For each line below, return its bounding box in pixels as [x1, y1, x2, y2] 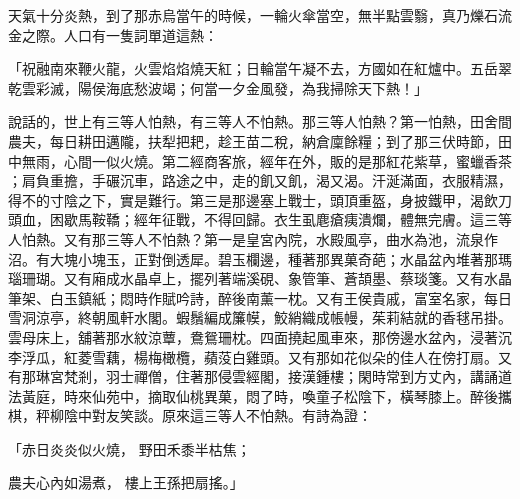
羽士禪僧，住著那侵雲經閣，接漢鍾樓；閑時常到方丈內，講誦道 [105, 366, 512, 387]
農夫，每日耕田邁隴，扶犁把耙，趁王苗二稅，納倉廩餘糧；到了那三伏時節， [8, 130, 498, 151]
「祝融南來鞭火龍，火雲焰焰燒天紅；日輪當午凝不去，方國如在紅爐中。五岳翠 [8, 58, 512, 79]
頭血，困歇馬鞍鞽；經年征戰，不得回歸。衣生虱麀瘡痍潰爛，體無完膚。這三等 [8, 209, 512, 230]
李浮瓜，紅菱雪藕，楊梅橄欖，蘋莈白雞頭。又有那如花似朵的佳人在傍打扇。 [8, 346, 498, 367]
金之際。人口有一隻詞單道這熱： [8, 24, 218, 45]
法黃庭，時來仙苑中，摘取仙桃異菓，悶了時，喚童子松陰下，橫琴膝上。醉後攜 [8, 385, 512, 406]
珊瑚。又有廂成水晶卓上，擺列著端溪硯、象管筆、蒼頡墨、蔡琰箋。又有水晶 [21, 268, 512, 289]
